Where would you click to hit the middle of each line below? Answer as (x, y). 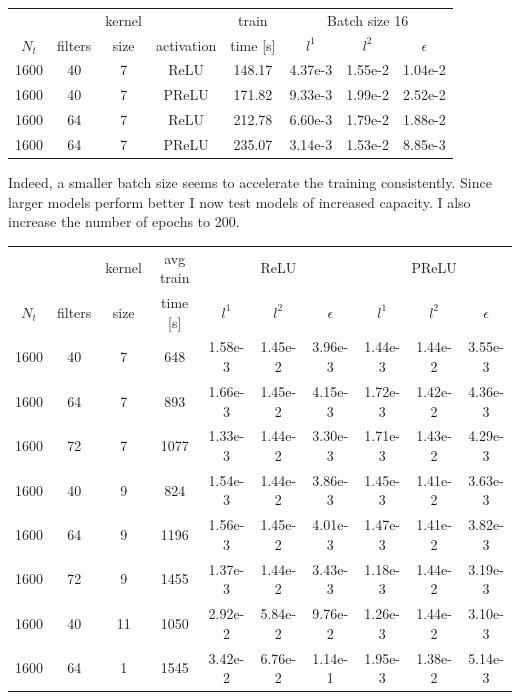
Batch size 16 (368, 19)
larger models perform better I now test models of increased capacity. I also (239, 201)
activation (186, 44)
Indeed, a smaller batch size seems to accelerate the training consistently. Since (250, 182)
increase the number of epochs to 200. (124, 221)
